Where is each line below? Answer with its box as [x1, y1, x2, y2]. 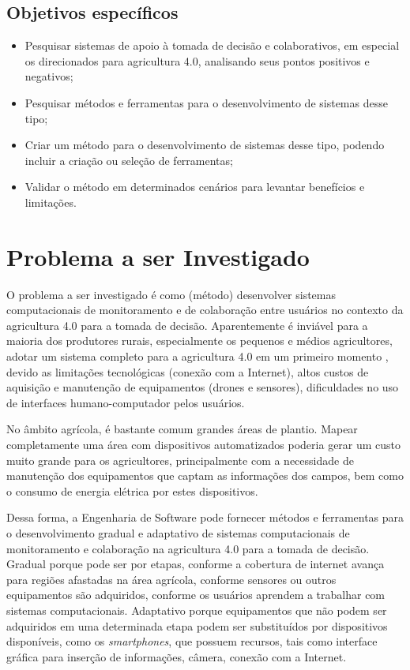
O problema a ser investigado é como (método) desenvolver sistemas [6, 286, 337, 302]
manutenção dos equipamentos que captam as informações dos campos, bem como [6, 467, 404, 484]
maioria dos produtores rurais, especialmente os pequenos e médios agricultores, [6, 332, 393, 349]
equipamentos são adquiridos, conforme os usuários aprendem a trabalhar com [6, 586, 386, 603]
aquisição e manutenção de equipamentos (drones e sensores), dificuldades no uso [6, 379, 399, 395]
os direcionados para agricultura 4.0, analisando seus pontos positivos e [24, 52, 370, 69]
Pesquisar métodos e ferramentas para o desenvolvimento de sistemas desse [24, 94, 388, 110]
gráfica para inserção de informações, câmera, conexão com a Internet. [6, 648, 347, 664]
